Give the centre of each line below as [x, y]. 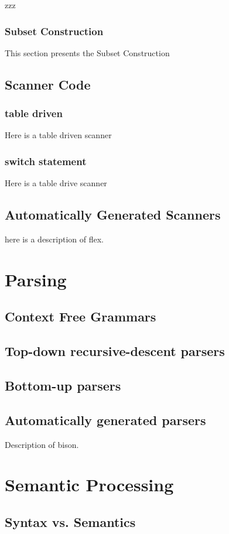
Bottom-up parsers [63, 385]
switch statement [46, 161]
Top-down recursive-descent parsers [115, 351]
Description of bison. [42, 444]
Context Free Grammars [81, 316]
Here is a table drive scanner [56, 183]
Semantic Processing [89, 485]
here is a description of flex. [54, 239]
